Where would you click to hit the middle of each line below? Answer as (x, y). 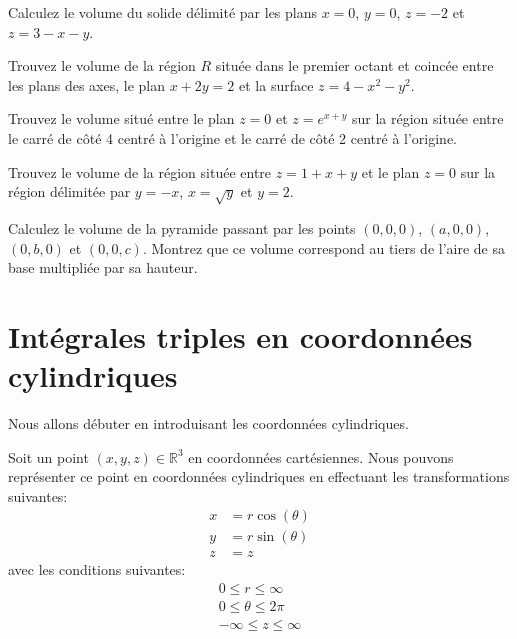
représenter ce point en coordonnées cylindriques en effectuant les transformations (259, 476)
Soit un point (48, 456)
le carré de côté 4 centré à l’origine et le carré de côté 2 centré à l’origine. (232, 137)
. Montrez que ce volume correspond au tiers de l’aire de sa (324, 247)
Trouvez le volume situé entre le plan (121, 118)
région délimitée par (69, 191)
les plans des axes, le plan (87, 84)
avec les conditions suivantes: (97, 569)
